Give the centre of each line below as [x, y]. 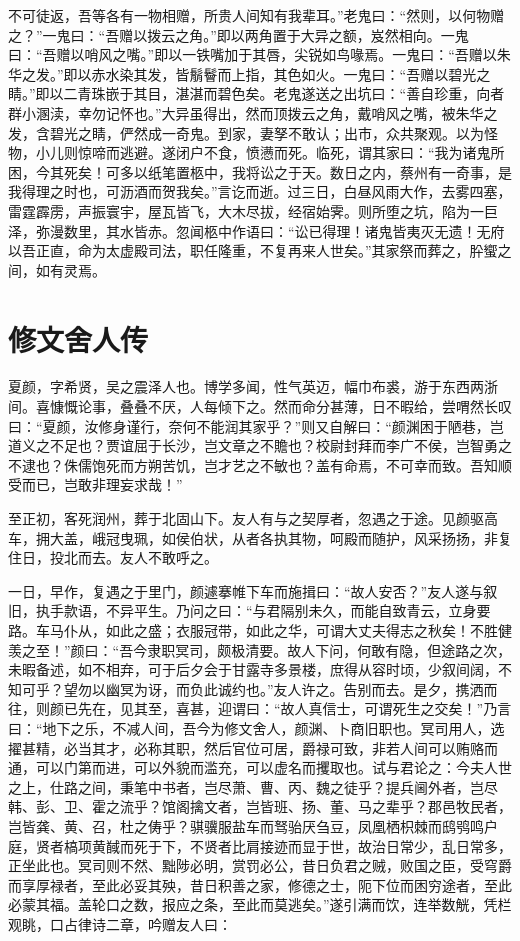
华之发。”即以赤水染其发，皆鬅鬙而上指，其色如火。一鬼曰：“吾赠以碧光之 [249, 73]
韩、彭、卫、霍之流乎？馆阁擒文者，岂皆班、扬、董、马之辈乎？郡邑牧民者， [260, 806]
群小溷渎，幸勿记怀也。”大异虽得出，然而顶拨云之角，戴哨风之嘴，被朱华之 [253, 112]
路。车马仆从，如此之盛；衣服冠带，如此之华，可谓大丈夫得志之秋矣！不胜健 [260, 629]
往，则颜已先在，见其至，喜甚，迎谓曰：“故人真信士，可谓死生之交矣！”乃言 [260, 708]
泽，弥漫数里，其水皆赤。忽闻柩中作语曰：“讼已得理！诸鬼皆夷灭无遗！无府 [256, 230]
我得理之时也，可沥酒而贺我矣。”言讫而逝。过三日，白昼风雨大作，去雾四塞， [260, 191]
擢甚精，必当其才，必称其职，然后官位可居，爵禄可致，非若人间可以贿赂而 [253, 747]
